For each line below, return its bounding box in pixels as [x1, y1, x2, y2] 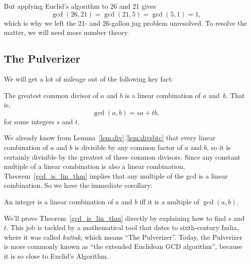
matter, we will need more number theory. [4, 27, 129, 37]
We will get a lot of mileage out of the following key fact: [4, 73, 174, 83]
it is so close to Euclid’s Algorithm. [4, 250, 109, 261]
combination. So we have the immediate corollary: [4, 180, 152, 190]
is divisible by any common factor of [74, 142, 183, 152]
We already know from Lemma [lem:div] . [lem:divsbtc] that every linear [4, 132, 216, 143]
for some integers [4, 116, 54, 126]
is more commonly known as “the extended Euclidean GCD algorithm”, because [4, 241, 242, 251]
